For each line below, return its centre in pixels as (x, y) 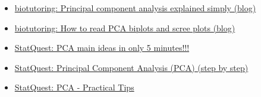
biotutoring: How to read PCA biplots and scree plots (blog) (125, 28)
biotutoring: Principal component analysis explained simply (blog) (135, 8)
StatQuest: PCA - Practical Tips (74, 87)
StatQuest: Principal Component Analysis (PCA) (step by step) (131, 67)
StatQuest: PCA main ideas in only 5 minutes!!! (102, 48)
